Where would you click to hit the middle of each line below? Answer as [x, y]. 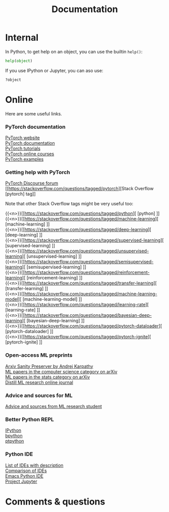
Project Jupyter [21, 481]
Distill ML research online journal [39, 382]
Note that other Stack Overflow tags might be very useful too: [69, 204]
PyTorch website [23, 138]
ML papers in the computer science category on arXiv [61, 371]
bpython [14, 436]
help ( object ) [19, 61]
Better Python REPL [30, 419]
